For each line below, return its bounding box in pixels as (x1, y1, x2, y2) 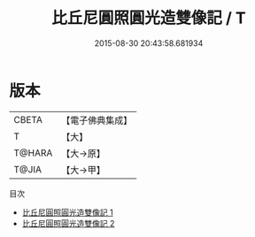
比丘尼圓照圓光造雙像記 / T (51, 8, 246, 28)
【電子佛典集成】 (61, 114, 133, 126)
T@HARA (13, 147, 53, 159)
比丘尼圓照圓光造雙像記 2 (21, 218, 115, 228)
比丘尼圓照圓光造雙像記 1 (21, 207, 113, 218)
